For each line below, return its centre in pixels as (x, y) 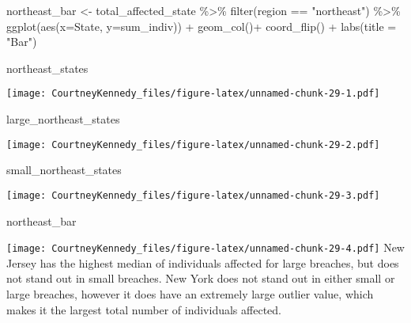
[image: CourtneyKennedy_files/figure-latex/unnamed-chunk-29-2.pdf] (193, 144)
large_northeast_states (63, 119)
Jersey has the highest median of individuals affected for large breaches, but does (203, 262)
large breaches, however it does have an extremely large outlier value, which (190, 293)
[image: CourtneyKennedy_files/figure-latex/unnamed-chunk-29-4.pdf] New (205, 247)
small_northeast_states (64, 170)
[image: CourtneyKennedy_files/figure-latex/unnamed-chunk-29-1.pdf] (193, 94)
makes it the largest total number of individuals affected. (144, 309)
